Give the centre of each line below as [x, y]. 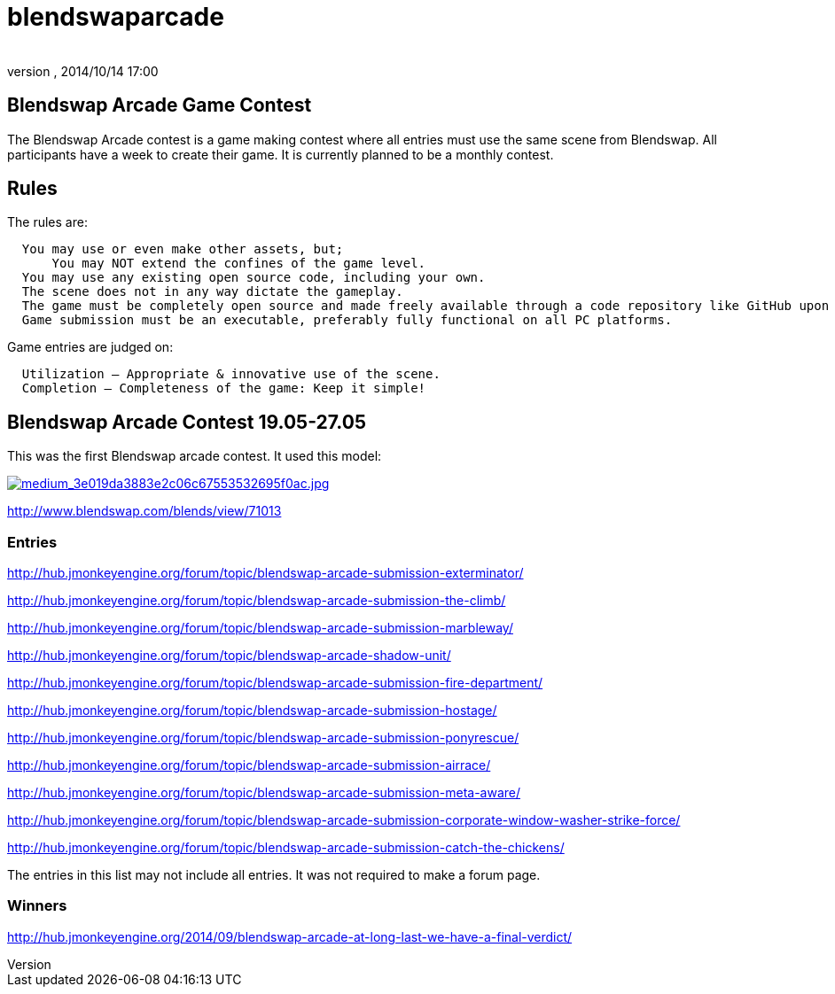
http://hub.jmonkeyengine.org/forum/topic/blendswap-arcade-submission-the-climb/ [257, 601]
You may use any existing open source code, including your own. [254, 278]
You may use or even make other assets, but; [183, 249]
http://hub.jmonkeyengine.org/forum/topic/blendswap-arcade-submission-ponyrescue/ [263, 738]
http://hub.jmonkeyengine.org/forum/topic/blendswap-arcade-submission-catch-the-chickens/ [286, 848]
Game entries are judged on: [90, 347]
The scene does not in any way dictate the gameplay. [212, 292]
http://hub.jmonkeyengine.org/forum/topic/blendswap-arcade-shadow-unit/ [229, 656]
